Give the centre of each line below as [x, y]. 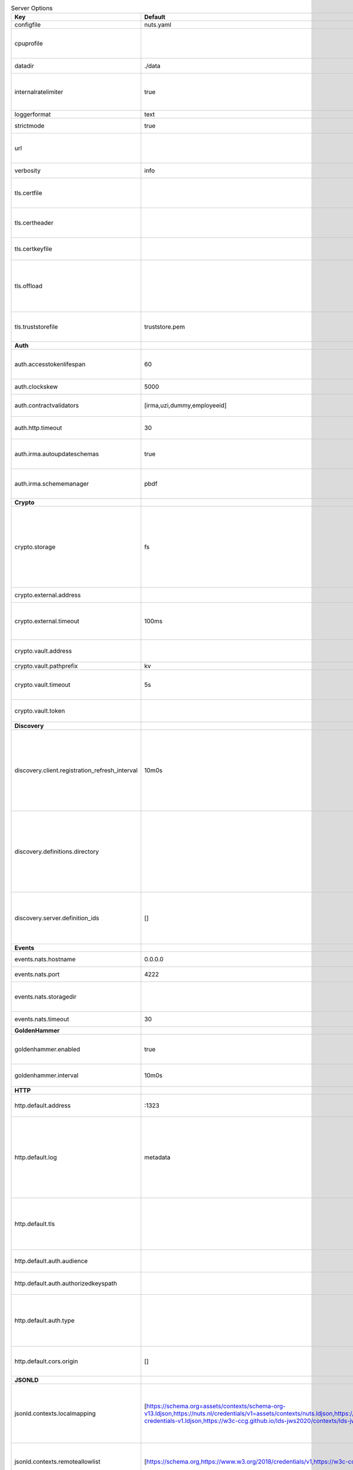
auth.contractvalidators [47, 406]
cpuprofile [29, 44]
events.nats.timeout [42, 1019]
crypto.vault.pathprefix [46, 666]
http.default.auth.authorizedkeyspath [66, 1284]
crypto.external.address [48, 595]
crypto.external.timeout [47, 622]
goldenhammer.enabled [47, 1050]
